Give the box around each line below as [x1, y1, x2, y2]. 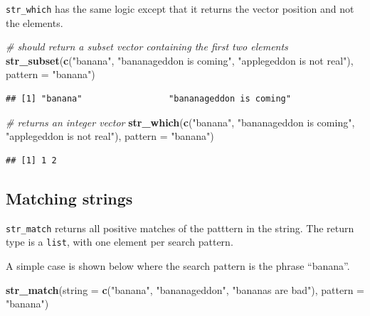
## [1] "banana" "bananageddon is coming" [6, 94, 291, 104]
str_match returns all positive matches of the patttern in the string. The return [6, 220, 354, 235]
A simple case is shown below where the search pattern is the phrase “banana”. [6, 258, 350, 273]
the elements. [6, 15, 63, 30]
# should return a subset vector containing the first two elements [6, 39, 288, 54]
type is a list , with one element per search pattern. [6, 234, 233, 249]
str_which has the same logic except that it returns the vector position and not [6, 1, 354, 16]
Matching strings [6, 187, 133, 209]
